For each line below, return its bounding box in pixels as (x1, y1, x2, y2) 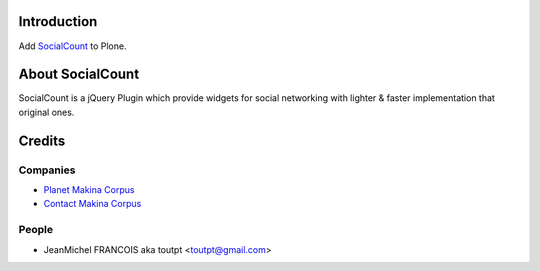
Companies (18, 163, 76, 177)
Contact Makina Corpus (43, 198, 142, 210)
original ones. (18, 106, 75, 118)
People (18, 223, 54, 237)
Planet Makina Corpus (43, 183, 135, 195)
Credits (18, 132, 66, 149)
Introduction (18, 13, 98, 30)
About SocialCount (18, 66, 140, 83)
